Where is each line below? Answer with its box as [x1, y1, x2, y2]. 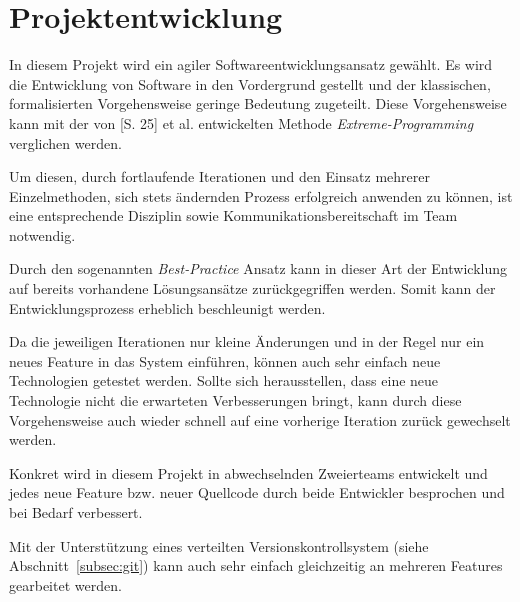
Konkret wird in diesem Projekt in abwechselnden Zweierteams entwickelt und [9, 462, 488, 483]
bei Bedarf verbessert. [9, 502, 143, 522]
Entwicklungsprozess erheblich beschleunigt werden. [9, 297, 326, 318]
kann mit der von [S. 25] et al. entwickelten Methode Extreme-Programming [9, 112, 474, 133]
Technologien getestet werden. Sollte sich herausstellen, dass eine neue [9, 370, 439, 391]
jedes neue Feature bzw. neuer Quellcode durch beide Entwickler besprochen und [9, 482, 505, 503]
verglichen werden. [9, 132, 122, 153]
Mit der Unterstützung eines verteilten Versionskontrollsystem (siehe [9, 535, 429, 556]
